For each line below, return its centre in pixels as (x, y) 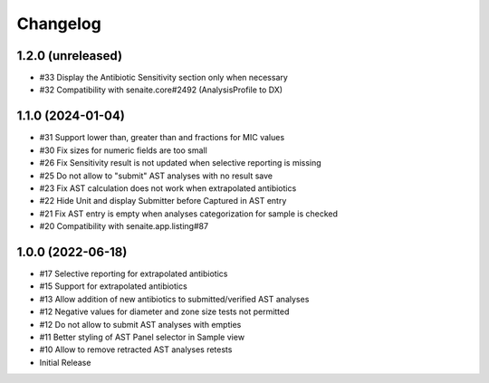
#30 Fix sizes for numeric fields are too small (123, 150)
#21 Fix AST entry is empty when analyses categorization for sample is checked (189, 214)
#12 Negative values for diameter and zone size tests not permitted (164, 311)
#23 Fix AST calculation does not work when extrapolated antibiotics (168, 188)
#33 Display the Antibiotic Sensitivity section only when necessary (164, 78)
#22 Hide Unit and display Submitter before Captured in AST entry (163, 201)
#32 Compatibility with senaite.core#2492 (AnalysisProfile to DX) (161, 90)
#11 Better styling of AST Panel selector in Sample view (142, 337)
